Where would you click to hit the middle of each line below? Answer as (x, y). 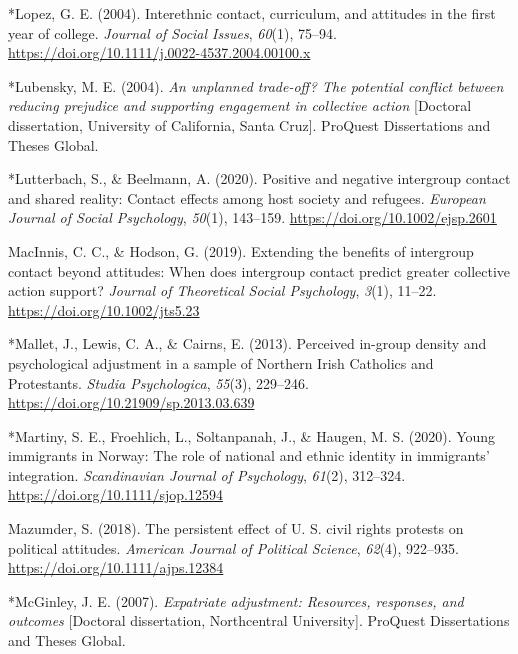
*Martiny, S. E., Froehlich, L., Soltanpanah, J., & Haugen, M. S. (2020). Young (252, 435)
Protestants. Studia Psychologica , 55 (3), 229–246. (158, 382)
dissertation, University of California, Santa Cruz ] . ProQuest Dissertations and (249, 124)
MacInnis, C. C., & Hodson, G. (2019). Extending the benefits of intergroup (241, 250)
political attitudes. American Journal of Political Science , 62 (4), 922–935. (233, 547)
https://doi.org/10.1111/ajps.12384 (116, 567)
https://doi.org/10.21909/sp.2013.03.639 (131, 402)
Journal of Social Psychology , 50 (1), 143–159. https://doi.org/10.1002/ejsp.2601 (252, 217)
